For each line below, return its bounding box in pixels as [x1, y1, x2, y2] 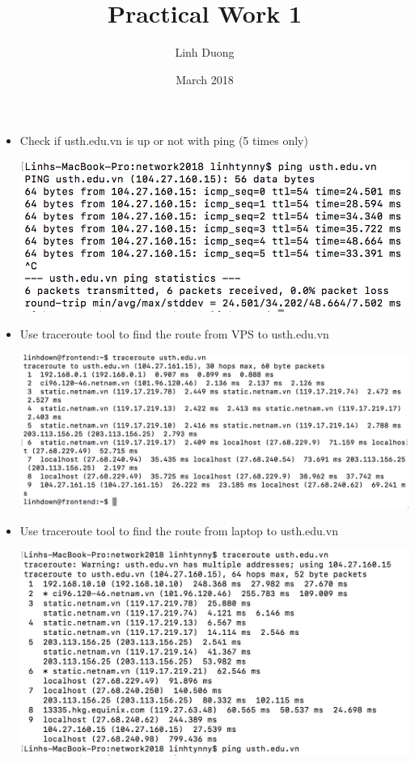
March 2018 [176, 70, 234, 87]
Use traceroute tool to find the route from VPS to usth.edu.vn [19, 326, 329, 343]
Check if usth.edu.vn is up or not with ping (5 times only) [19, 132, 308, 149]
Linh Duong [175, 44, 235, 61]
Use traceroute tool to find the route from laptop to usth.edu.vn [19, 521, 338, 539]
